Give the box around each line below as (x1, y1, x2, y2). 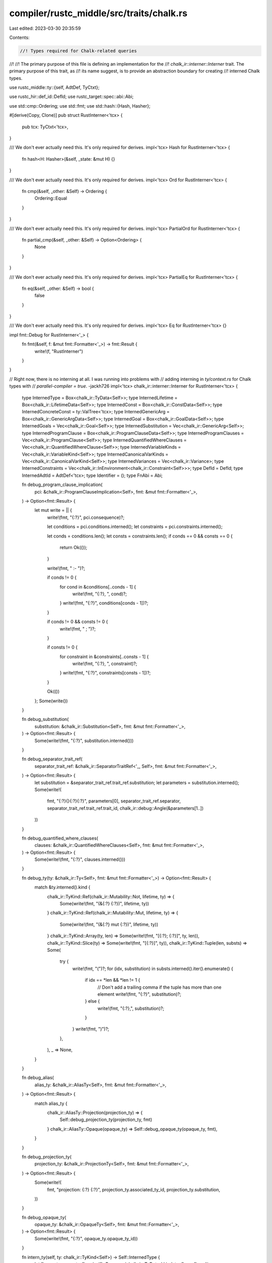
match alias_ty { (34, 1100, 67, 1106)
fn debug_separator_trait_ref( (22, 756, 83, 762)
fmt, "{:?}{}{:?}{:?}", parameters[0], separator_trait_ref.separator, (47, 798, 181, 804)
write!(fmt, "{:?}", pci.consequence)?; (47, 514, 124, 520)
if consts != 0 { (47, 644, 78, 650)
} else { (85, 998, 100, 1004)
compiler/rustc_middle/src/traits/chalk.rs (9, 8, 187, 19)
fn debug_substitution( (22, 716, 69, 722)
